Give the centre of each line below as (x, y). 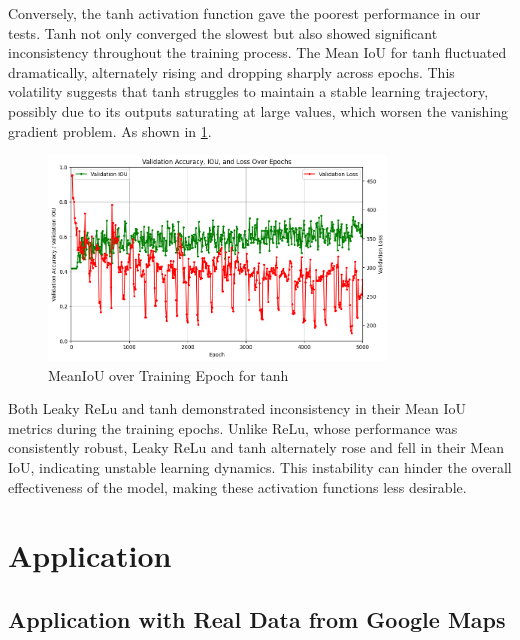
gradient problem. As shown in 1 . (110, 130)
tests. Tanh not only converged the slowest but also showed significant (223, 32)
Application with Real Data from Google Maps (257, 618)
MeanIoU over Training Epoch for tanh (168, 374)
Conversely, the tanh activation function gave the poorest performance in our (244, 13)
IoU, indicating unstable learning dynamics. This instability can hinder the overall (260, 467)
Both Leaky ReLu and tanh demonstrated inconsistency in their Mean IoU (237, 408)
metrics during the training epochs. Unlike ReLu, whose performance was (233, 427)
